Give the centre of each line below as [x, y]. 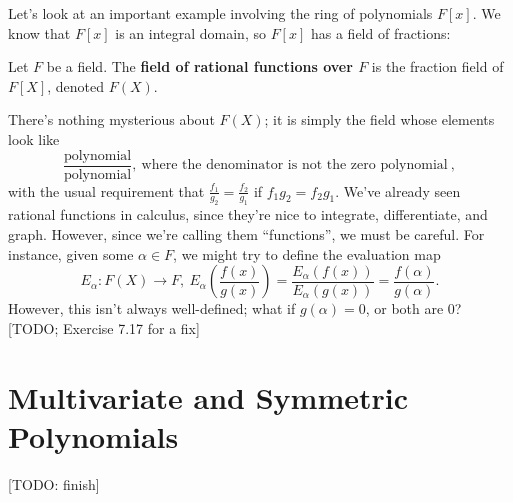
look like [34, 138]
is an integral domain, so [190, 32]
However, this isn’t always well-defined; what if [152, 308]
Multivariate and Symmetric [208, 396]
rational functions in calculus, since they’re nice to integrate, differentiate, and [248, 214]
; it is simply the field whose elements [379, 119]
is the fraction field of [437, 66]
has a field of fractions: [380, 32]
